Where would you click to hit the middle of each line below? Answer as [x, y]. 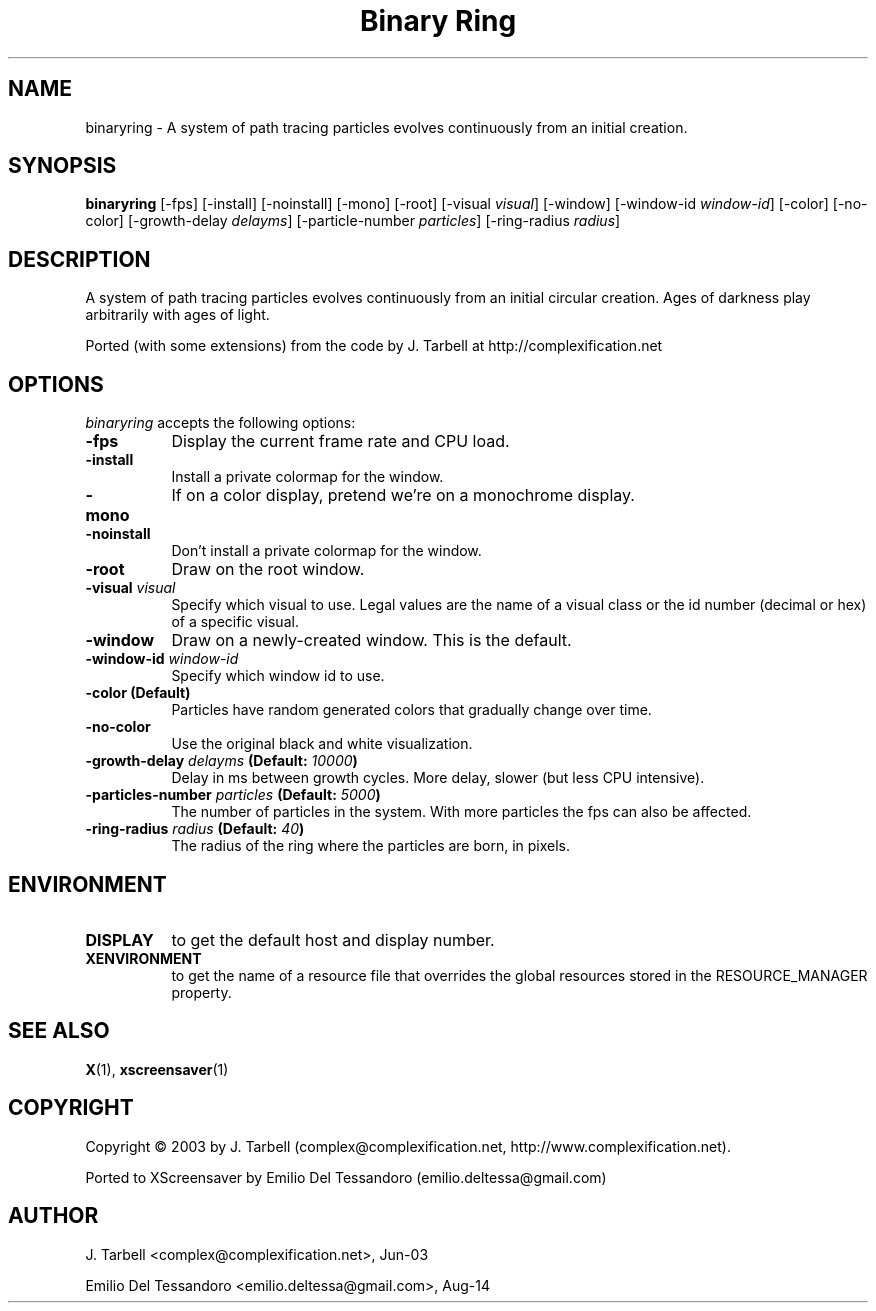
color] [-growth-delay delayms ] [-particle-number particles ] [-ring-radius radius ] [353, 221]
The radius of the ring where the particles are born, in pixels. [371, 846]
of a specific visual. [235, 622]
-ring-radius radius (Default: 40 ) [195, 829]
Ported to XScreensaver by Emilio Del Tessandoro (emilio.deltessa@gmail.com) [346, 1177]
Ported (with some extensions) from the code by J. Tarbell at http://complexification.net [374, 346]
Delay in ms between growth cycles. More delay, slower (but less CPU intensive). [438, 778]
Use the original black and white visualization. [322, 744]
